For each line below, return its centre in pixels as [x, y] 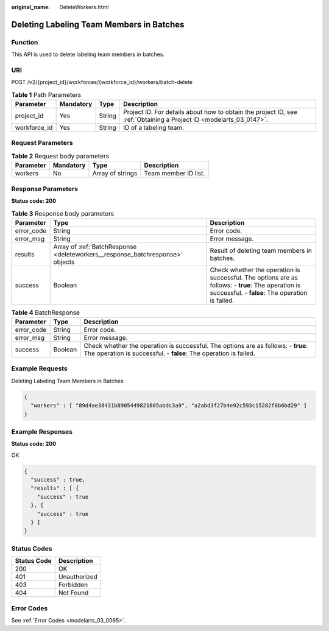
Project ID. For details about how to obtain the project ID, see [210, 112]
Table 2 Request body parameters [60, 156]
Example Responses [42, 431]
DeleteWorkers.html [84, 7]
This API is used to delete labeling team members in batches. [88, 54]
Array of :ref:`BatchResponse [95, 247]
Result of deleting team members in [261, 250]
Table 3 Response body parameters [63, 213]
